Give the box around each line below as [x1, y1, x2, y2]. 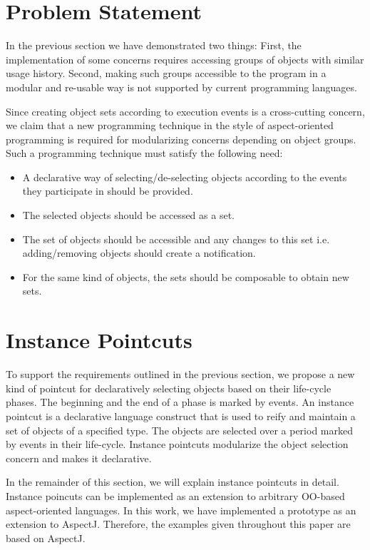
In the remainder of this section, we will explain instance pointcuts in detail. [6, 474, 339, 489]
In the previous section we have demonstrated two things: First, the [6, 38, 302, 53]
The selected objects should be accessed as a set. [22, 208, 235, 223]
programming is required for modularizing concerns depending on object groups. [6, 131, 356, 146]
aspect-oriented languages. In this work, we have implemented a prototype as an [6, 502, 356, 517]
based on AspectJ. [6, 530, 86, 545]
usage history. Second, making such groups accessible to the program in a [6, 66, 327, 81]
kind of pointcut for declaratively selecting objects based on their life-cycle [6, 380, 332, 395]
